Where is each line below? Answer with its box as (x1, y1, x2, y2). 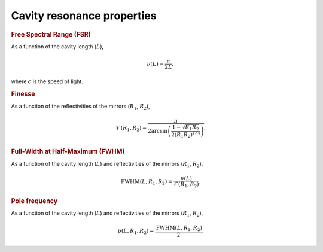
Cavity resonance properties (11, 9, 157, 22)
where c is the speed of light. (11, 78, 83, 85)
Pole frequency (11, 196, 58, 205)
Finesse (11, 90, 35, 98)
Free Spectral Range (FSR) (11, 30, 91, 38)
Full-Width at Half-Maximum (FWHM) (11, 147, 125, 156)
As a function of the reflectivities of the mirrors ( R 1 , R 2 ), (11, 102, 150, 111)
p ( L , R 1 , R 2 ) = (117, 227, 154, 236)
